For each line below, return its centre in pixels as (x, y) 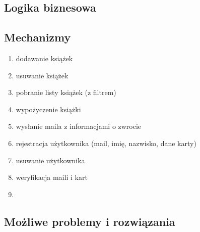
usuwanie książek (42, 75)
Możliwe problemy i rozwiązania (90, 221)
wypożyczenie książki (48, 109)
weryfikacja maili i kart (52, 177)
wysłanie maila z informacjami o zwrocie (79, 126)
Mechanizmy (38, 37)
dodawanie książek (44, 58)
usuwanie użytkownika (50, 160)
